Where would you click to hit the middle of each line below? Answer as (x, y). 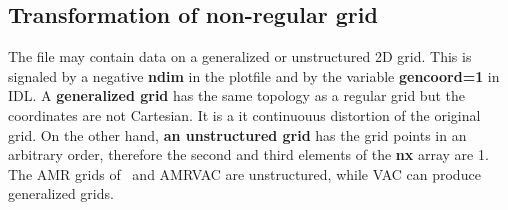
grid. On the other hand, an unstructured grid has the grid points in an (237, 134)
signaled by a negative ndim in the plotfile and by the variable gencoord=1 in (254, 75)
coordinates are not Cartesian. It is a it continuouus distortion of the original (244, 114)
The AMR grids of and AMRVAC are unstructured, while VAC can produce (244, 173)
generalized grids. (61, 193)
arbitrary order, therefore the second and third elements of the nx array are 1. (248, 154)
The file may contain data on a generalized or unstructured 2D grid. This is (240, 56)
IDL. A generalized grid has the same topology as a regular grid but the (236, 95)
